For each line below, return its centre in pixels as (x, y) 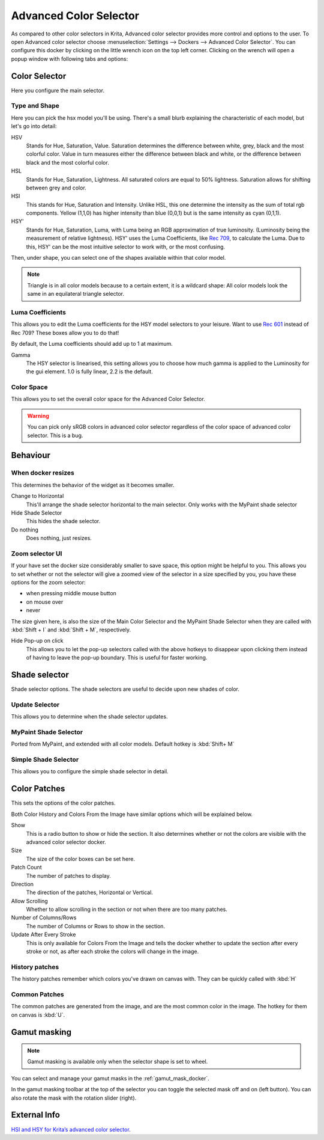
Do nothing (25, 530)
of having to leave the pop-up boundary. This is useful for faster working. (117, 658)
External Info (35, 1115)
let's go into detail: (34, 126)
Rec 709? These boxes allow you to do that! (65, 332)
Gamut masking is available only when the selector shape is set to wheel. (118, 1062)
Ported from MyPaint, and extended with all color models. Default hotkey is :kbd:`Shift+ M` (123, 744)
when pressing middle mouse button (71, 593)
